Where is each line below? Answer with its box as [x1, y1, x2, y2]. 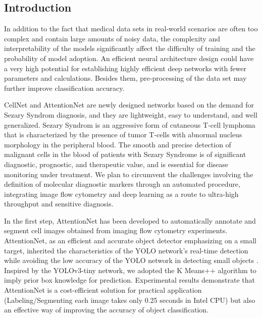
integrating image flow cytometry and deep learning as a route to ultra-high [4, 188, 239, 199]
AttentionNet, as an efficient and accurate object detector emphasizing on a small [4, 235, 256, 246]
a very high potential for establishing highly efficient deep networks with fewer [4, 63, 246, 73]
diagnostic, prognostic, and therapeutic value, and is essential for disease [4, 158, 228, 169]
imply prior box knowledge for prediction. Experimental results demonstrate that [4, 275, 255, 285]
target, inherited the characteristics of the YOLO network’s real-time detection [4, 245, 248, 255]
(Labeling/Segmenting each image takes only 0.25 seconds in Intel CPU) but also [4, 294, 255, 305]
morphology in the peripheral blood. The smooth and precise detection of [4, 139, 231, 149]
